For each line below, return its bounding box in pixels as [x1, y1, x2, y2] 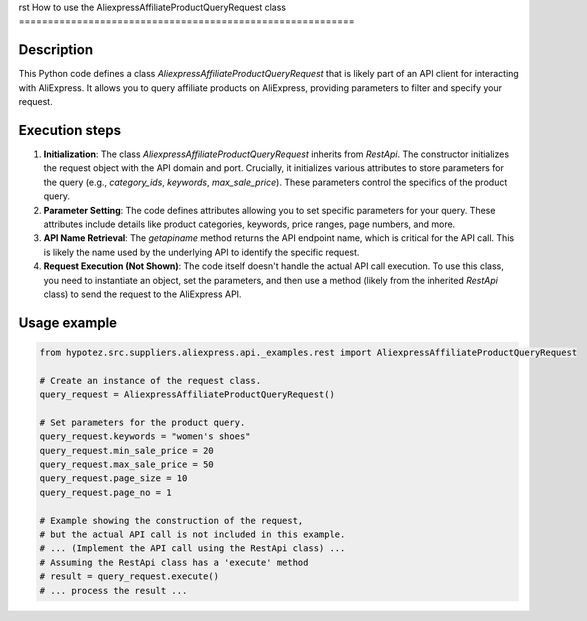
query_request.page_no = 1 [39, 486, 172, 498]
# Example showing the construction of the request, [39, 515, 304, 526]
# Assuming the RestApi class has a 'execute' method [39, 556, 309, 568]
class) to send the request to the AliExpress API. [43, 288, 242, 300]
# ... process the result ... [39, 585, 188, 596]
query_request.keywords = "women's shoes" [39, 431, 251, 442]
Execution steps [18, 121, 122, 139]
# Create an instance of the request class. [39, 375, 262, 386]
